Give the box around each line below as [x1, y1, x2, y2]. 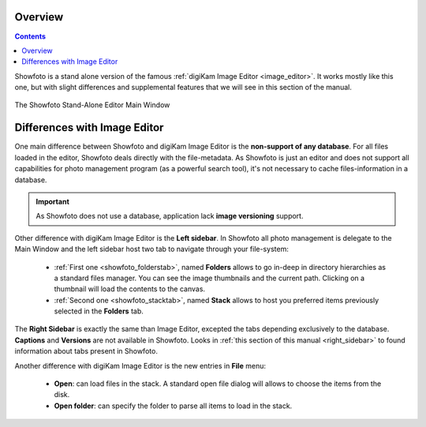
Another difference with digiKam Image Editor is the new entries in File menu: [14, 361, 266, 370]
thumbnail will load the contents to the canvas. [54, 284, 205, 294]
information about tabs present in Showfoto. [14, 346, 158, 356]
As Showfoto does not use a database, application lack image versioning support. [35, 212, 304, 221]
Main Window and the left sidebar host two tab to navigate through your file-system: [14, 245, 290, 254]
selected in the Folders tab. [54, 306, 144, 316]
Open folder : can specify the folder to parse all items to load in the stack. [54, 401, 293, 410]
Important [35, 197, 70, 206]
